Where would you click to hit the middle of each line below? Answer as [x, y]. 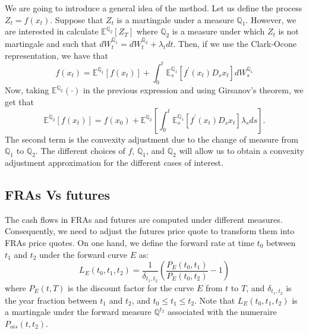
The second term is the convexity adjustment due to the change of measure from [152, 139]
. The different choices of [80, 151]
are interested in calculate [52, 31]
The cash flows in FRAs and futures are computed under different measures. [144, 219]
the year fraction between [51, 300]
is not [288, 31]
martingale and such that [51, 43]
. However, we [271, 19]
